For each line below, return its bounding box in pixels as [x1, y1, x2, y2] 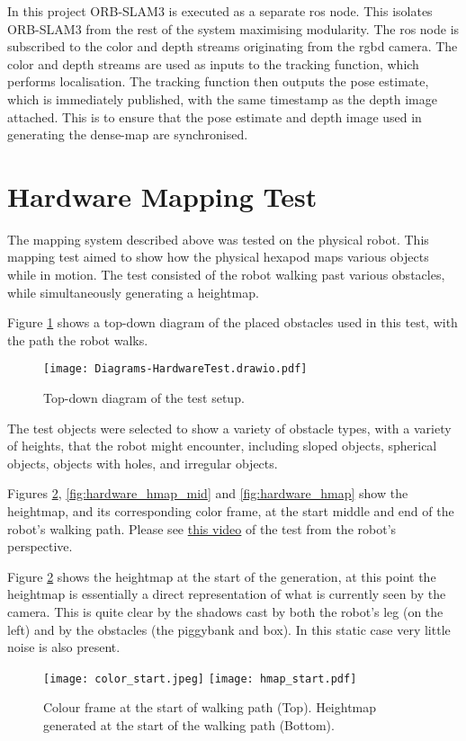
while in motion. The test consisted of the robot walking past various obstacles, [7, 265, 445, 284]
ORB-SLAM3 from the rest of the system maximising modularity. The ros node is [7, 19, 460, 38]
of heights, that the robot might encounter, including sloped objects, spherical [7, 436, 437, 455]
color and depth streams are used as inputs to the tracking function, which [7, 54, 419, 73]
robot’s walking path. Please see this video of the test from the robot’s [7, 519, 397, 538]
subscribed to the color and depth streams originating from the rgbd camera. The [7, 37, 458, 56]
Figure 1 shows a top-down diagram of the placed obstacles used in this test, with [7, 313, 458, 332]
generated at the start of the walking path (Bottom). [43, 716, 335, 735]
